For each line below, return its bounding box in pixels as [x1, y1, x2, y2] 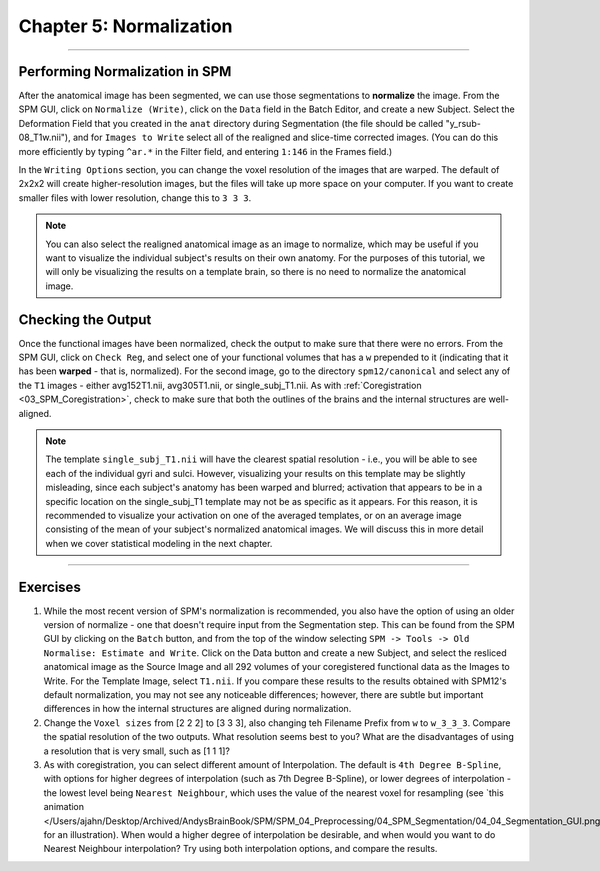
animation [43, 801, 85, 813]
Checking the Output [18, 311, 152, 328]
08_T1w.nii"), [18, 131, 71, 144]
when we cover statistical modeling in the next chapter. [45, 537, 273, 549]
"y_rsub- [445, 117, 482, 129]
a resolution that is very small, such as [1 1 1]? [43, 745, 230, 757]
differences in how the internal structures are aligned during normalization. [43, 703, 352, 715]
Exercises [18, 578, 82, 595]
